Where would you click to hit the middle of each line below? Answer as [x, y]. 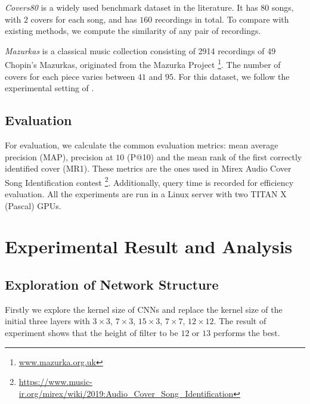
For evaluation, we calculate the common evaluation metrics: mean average [142, 145]
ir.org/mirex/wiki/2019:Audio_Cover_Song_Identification [126, 393]
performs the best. [247, 332]
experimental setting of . [49, 88]
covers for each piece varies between [70, 76]
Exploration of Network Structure [112, 284]
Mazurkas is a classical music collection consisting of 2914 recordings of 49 [140, 50]
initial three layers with [47, 321]
